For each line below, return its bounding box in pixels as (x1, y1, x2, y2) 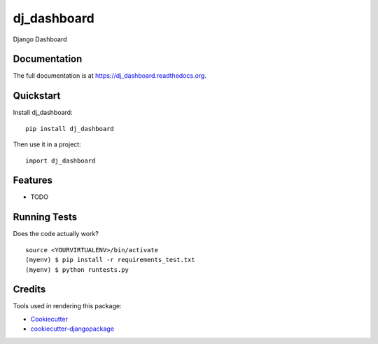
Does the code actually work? (13, 230, 99, 238)
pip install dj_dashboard (25, 125, 115, 132)
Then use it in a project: (13, 140, 81, 149)
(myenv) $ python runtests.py (25, 266, 129, 273)
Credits (13, 284, 46, 296)
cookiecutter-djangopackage (30, 324, 115, 333)
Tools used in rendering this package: (13, 302, 122, 310)
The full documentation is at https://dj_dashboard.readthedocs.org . (13, 71, 206, 80)
